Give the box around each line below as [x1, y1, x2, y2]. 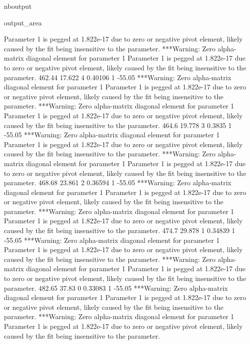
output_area [4, 17, 42, 27]
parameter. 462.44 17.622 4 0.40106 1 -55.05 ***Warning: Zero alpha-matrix [4, 72, 231, 82]
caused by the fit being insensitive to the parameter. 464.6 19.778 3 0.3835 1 [4, 120, 232, 130]
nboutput [4, 1, 32, 11]
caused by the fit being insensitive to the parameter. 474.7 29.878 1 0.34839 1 [4, 225, 235, 236]
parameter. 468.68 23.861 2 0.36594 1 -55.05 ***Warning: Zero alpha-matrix [4, 177, 231, 188]
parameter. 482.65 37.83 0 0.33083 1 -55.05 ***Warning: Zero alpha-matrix [4, 282, 228, 293]
